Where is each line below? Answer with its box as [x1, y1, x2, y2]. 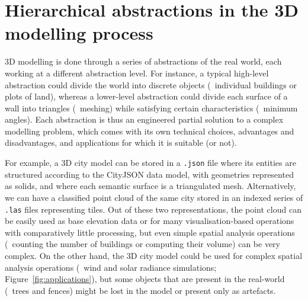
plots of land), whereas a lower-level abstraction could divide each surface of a [5, 90, 288, 103]
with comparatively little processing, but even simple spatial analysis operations [5, 226, 295, 238]
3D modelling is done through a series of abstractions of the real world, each [5, 55, 282, 68]
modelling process [5, 21, 153, 45]
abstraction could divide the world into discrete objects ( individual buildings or [5, 78, 297, 91]
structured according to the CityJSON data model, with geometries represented [5, 168, 294, 180]
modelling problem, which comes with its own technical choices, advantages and [5, 124, 294, 137]
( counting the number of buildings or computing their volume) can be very [5, 238, 280, 250]
